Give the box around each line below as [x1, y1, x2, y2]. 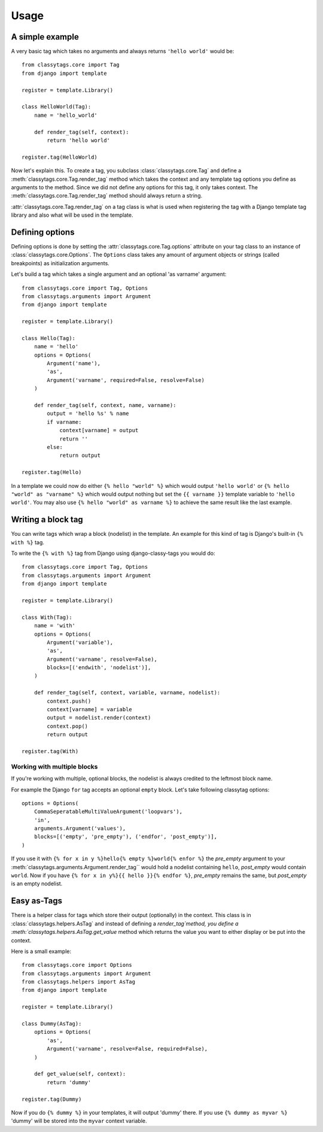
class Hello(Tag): [22, 335, 76, 341]
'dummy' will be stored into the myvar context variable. [11, 1117, 147, 1125]
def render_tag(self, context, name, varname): [33, 402, 176, 409]
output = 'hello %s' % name [47, 410, 129, 417]
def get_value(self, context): [33, 1070, 126, 1078]
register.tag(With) [22, 748, 79, 754]
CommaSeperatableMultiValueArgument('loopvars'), [33, 808, 182, 815]
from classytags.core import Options [22, 961, 133, 969]
